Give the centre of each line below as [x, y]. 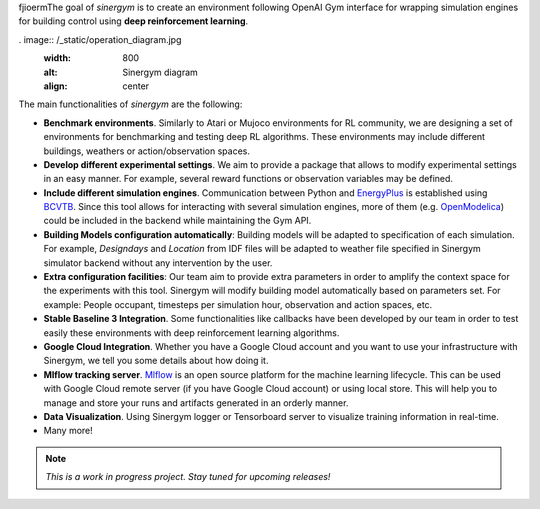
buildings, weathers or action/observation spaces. [146, 151]
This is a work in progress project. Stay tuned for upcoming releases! [188, 477]
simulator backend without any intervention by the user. [158, 262]
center [136, 86]
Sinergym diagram [160, 72]
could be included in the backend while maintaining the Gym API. [177, 221]
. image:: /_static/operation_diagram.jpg [100, 39]
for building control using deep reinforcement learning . [133, 21]
